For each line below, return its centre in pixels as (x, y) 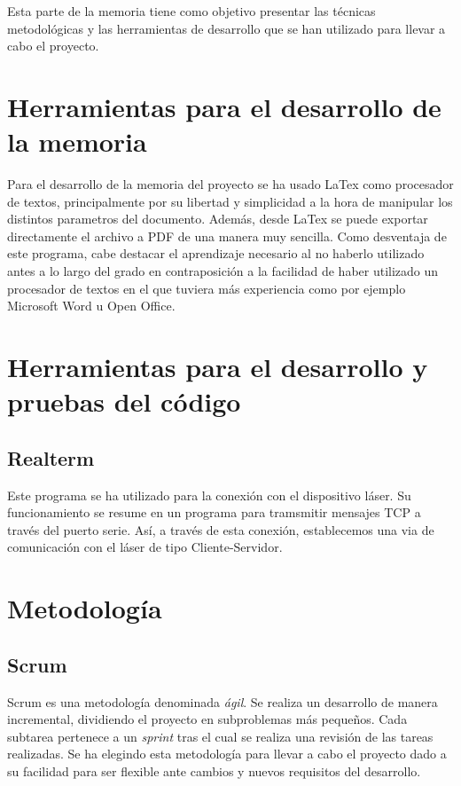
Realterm (51, 457)
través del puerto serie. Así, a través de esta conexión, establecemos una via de (221, 529)
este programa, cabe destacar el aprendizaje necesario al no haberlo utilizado (216, 253)
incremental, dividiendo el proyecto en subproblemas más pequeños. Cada (207, 719)
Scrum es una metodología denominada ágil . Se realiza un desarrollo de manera (223, 701)
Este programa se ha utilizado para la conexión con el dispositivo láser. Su (209, 495)
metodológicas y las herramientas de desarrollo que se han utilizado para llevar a (227, 28)
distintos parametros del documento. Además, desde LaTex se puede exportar (218, 219)
